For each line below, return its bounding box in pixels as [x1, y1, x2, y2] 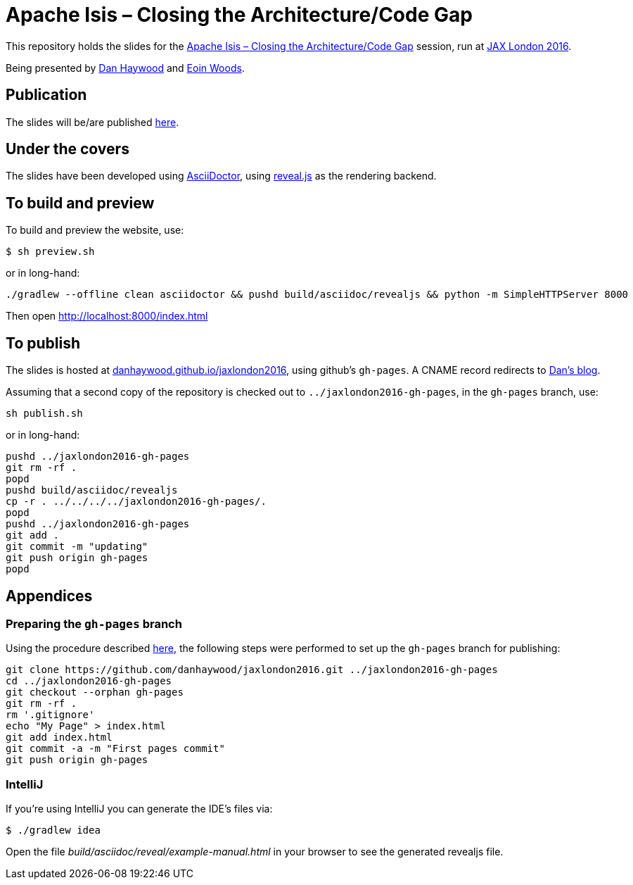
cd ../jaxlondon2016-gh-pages [6, 675, 172, 687]
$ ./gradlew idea [6, 824, 101, 836]
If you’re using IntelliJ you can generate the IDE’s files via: [6, 803, 273, 815]
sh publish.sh [6, 408, 83, 420]
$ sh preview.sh [6, 246, 95, 258]
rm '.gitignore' [6, 709, 95, 721]
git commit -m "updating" [6, 541, 148, 553]
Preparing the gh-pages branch [6, 616, 182, 631]
